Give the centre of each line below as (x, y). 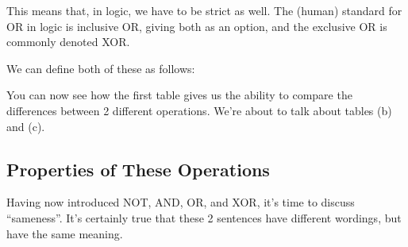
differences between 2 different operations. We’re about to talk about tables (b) (199, 110)
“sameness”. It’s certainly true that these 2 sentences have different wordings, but (204, 217)
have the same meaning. (65, 233)
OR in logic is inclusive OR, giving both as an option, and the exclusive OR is (197, 26)
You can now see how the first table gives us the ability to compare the (179, 95)
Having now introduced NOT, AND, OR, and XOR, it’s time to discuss (181, 202)
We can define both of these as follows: (101, 68)
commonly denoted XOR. (68, 42)
